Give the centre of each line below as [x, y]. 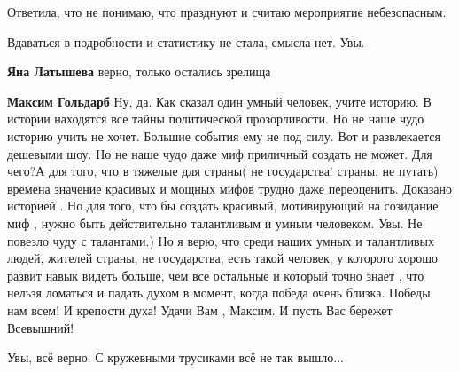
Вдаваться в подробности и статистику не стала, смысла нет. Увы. [186, 41]
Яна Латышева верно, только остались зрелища [139, 71]
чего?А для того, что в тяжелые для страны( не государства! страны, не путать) [223, 171]
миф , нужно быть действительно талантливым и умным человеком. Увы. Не [215, 222]
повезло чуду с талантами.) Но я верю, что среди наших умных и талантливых [221, 240]
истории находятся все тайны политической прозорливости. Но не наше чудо [216, 119]
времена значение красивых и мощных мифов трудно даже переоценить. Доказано [229, 188]
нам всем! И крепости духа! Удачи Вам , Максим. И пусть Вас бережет [200, 309]
